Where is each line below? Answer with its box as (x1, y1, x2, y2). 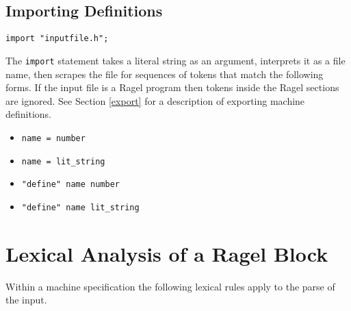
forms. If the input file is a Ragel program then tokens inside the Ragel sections (5, 80, 339, 95)
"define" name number (21, 179, 120, 190)
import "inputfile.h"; (5, 34, 109, 44)
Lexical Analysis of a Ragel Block (5, 239, 328, 267)
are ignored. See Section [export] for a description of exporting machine (5, 93, 305, 108)
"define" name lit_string (21, 202, 140, 212)
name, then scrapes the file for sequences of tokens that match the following (5, 66, 324, 81)
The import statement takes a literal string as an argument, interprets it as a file (5, 53, 346, 67)
